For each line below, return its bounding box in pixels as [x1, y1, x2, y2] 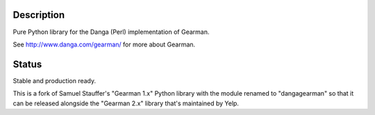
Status [12, 58, 42, 70]
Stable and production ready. [12, 76, 97, 85]
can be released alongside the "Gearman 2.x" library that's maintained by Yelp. [12, 99, 240, 107]
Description [12, 9, 65, 21]
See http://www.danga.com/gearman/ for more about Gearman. [12, 40, 196, 48]
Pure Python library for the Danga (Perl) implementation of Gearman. [12, 28, 210, 36]
